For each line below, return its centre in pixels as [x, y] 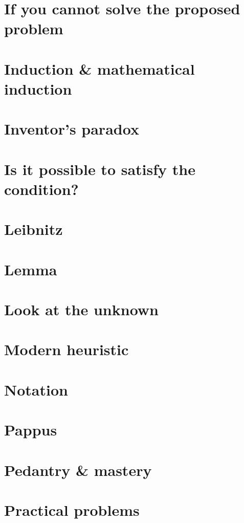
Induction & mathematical [99, 68]
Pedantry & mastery [78, 470]
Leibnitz [34, 229]
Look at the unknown [82, 309]
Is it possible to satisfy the [100, 169]
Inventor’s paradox [72, 129]
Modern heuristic [66, 349]
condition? [41, 189]
